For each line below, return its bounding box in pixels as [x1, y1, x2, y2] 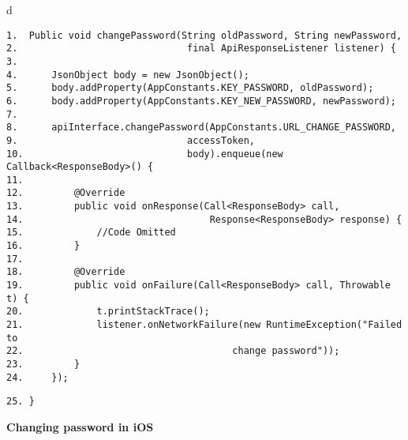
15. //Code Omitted [6, 227, 176, 239]
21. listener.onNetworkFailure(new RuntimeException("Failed [6, 319, 402, 331]
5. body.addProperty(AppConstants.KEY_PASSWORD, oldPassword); [6, 82, 374, 94]
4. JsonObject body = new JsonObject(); [6, 69, 249, 81]
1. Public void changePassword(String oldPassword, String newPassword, [6, 29, 402, 41]
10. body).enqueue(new [6, 148, 283, 160]
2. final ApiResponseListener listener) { [6, 43, 396, 55]
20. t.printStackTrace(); [6, 306, 210, 318]
